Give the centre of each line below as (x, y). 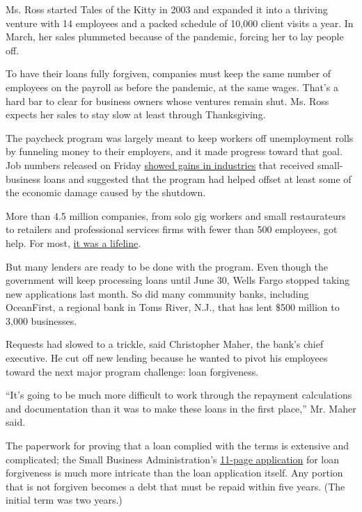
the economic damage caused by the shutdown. (106, 192)
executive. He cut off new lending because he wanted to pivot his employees (167, 358)
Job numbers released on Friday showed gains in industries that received (160, 165)
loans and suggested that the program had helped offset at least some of (197, 178)
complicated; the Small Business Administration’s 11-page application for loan (173, 459)
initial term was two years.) (64, 500)
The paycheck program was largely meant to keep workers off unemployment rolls (180, 137)
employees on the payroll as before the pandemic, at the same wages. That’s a (172, 87)
